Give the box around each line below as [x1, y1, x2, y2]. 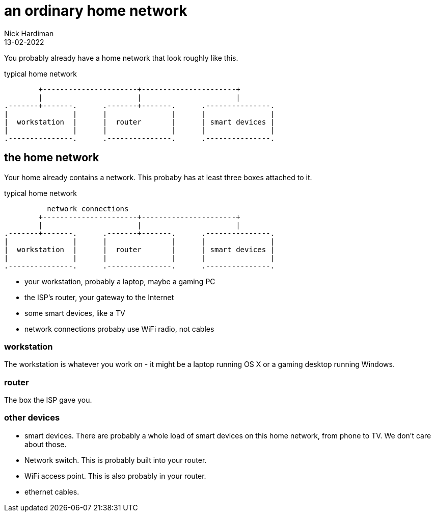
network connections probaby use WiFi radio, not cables [24, 324, 214, 333]
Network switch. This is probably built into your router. [24, 455, 207, 464]
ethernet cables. [24, 487, 79, 496]
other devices [4, 412, 60, 423]
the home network [4, 151, 99, 164]
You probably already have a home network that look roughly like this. [4, 53, 238, 62]
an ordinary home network [4, 2, 187, 19]
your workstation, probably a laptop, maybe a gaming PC [24, 277, 215, 286]
